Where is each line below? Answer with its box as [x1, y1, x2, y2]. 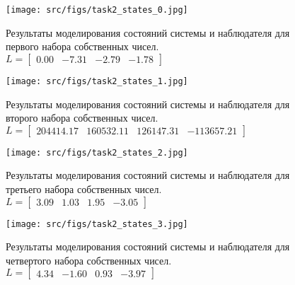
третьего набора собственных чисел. [6, 181, 162, 196]
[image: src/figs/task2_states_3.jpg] [6, 219, 188, 229]
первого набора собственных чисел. [6, 39, 159, 54]
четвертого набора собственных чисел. [6, 252, 172, 267]
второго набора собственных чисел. [6, 110, 158, 125]
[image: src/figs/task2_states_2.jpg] [6, 147, 188, 158]
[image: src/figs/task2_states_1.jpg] [6, 76, 188, 86]
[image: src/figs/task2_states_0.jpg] [6, 5, 188, 15]
